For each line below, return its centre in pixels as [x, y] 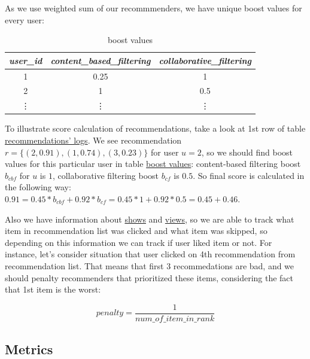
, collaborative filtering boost [106, 175]
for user [165, 152]
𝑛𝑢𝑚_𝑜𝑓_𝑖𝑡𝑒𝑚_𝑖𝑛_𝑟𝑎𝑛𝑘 [175, 319]
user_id [26, 60]
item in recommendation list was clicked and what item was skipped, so [136, 231]
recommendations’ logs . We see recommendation [93, 140]
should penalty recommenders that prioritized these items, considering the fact [149, 277]
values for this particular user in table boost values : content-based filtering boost [153, 164]
